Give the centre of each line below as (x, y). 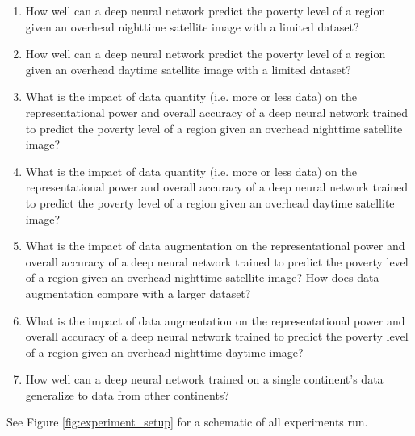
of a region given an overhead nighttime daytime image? (164, 352)
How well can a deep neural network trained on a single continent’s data (204, 379)
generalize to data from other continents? (127, 394)
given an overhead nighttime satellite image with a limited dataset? (192, 26)
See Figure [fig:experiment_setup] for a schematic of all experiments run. (187, 422)
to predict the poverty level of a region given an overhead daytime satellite (210, 202)
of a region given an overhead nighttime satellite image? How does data (202, 277)
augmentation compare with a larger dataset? (138, 293)
